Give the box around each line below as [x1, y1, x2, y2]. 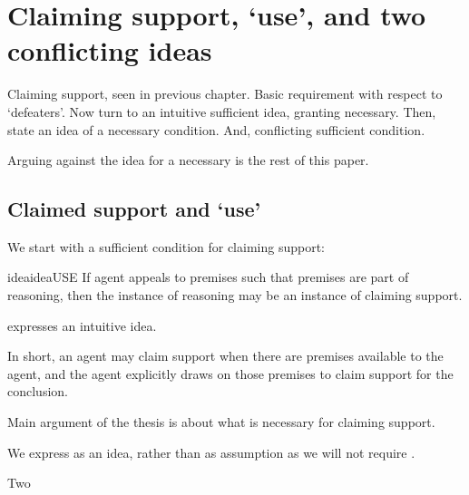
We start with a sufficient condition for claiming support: [7, 237, 325, 256]
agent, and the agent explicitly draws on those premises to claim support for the [7, 364, 454, 383]
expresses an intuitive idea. [7, 315, 157, 335]
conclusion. [7, 382, 68, 401]
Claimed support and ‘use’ [7, 195, 261, 223]
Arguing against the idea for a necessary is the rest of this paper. [7, 150, 369, 170]
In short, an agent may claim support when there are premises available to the [7, 346, 444, 365]
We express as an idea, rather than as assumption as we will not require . [7, 442, 415, 461]
